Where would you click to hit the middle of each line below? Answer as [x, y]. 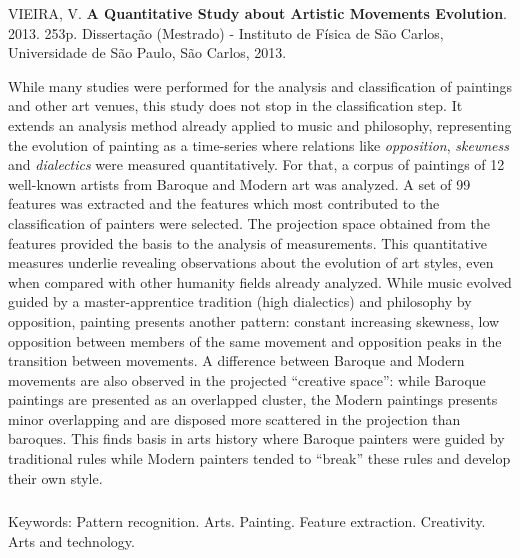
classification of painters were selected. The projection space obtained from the [249, 222]
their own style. [55, 477]
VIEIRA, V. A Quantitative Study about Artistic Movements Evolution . [257, 13]
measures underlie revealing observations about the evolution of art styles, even [251, 262]
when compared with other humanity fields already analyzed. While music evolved [260, 281]
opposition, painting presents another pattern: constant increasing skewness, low [254, 320]
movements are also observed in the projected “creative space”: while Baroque [247, 379]
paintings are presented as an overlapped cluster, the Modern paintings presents [253, 399]
